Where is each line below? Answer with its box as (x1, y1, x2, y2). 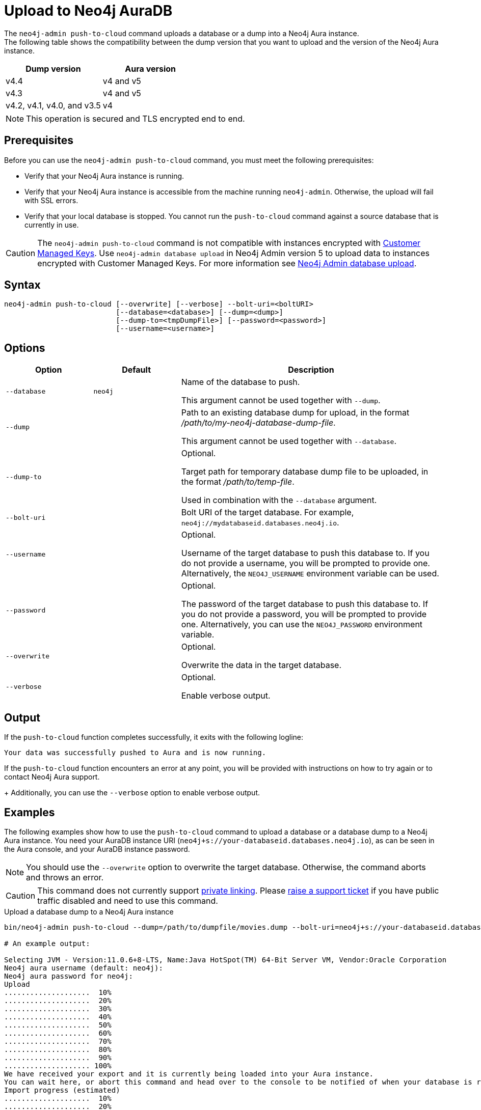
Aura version (125, 63, 176, 74)
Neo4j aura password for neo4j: (4, 972, 133, 980)
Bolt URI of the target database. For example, (181, 507, 354, 518)
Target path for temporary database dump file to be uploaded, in (181, 466, 429, 477)
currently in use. (24, 220, 79, 229)
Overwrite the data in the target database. (181, 660, 342, 671)
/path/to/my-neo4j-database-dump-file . (181, 418, 336, 428)
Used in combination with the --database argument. (181, 495, 377, 506)
